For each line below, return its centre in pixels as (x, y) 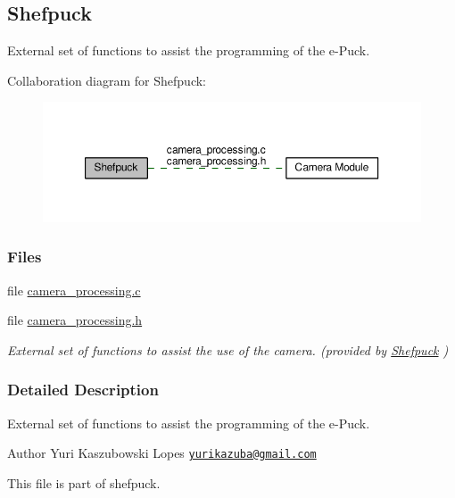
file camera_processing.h (75, 320)
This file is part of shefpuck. (84, 482)
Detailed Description (83, 390)
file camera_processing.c (74, 290)
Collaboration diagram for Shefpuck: (107, 80)
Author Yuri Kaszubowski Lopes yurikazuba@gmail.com (162, 453)
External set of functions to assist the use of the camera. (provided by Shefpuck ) (228, 349)
